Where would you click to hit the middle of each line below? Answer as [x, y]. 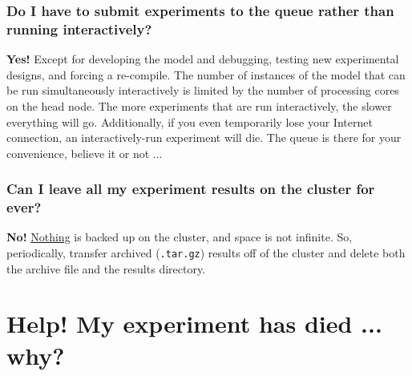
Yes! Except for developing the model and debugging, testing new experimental [203, 59]
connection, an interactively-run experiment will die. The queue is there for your [204, 137]
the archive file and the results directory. [106, 268]
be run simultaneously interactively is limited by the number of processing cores [203, 90]
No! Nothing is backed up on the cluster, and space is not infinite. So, [180, 237]
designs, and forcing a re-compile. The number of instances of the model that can [206, 74]
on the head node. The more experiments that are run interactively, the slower [199, 105]
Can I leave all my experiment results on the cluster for [191, 189]
